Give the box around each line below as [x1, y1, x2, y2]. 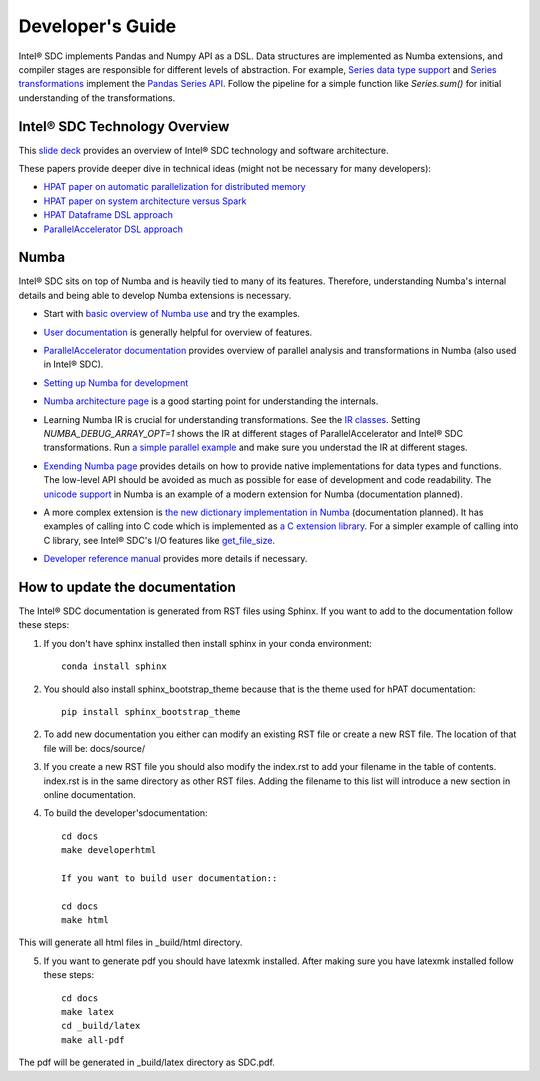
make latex [61, 1006, 115, 1018]
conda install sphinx [61, 661, 167, 672]
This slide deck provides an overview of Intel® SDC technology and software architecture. [18, 144, 389, 156]
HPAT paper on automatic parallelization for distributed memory [43, 181, 306, 193]
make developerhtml [61, 845, 157, 856]
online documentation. [43, 788, 136, 800]
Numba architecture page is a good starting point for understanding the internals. [43, 395, 379, 407]
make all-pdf [61, 1034, 125, 1045]
